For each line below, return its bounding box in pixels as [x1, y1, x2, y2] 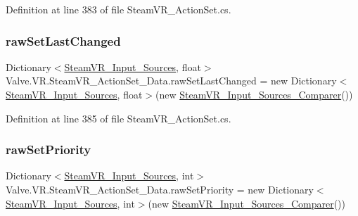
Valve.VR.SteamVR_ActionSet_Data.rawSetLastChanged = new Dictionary [6, 73, 337, 88]
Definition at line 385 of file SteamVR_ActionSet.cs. [6, 110, 231, 125]
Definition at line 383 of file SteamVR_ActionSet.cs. [6, 2, 231, 16]
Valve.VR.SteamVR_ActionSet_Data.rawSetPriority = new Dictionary [6, 182, 314, 196]
